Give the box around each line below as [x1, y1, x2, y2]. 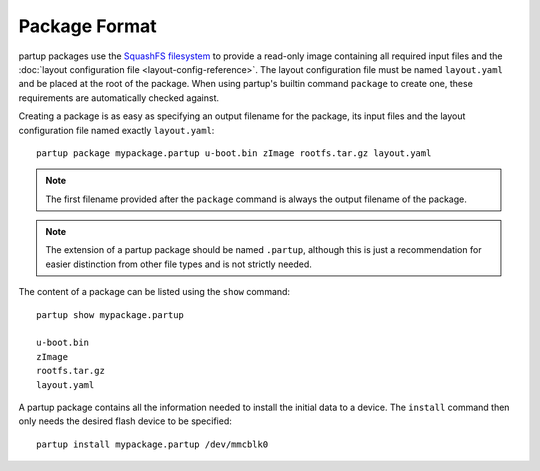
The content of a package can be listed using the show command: [18, 286, 290, 298]
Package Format [18, 15, 157, 37]
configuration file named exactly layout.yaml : [18, 124, 215, 136]
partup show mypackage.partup [36, 309, 185, 320]
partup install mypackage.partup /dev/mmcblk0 [36, 438, 269, 450]
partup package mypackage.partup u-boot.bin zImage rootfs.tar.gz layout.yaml [36, 147, 432, 159]
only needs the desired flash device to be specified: [18, 415, 232, 427]
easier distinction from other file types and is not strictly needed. [45, 258, 312, 270]
